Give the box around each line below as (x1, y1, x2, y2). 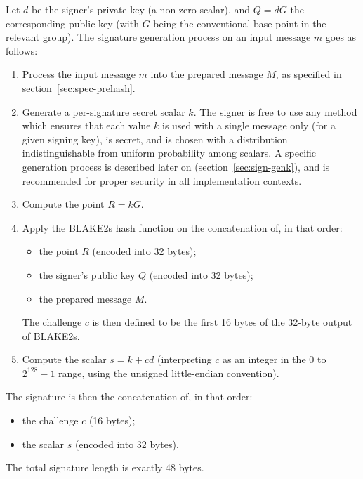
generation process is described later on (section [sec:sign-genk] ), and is (22, 159, 330, 173)
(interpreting (157, 352, 212, 367)
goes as (325, 29, 357, 44)
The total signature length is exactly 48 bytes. (6, 460, 204, 475)
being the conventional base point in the (153, 15, 326, 30)
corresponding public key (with (6, 15, 139, 30)
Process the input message (22, 67, 136, 81)
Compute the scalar (22, 352, 107, 367)
